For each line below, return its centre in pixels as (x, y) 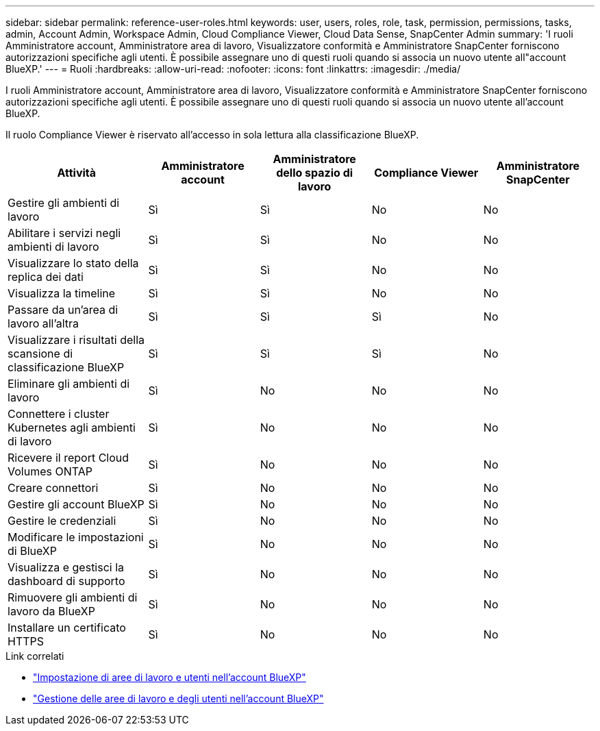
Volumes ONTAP (50, 471)
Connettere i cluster (59, 414)
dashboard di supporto (66, 581)
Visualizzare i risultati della (76, 340)
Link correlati (35, 656)
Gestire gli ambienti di (64, 203)
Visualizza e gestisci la (66, 567)
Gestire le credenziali (62, 521)
